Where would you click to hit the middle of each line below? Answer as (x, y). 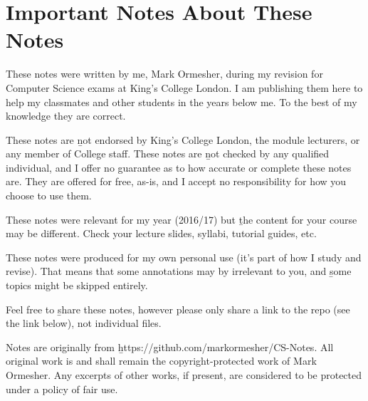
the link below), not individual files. (84, 323)
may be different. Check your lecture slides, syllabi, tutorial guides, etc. (161, 233)
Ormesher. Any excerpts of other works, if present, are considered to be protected (184, 375)
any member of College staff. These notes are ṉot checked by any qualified (168, 153)
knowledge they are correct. (66, 116)
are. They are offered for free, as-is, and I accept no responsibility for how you (176, 181)
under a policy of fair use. (62, 389)
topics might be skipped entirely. (77, 285)
